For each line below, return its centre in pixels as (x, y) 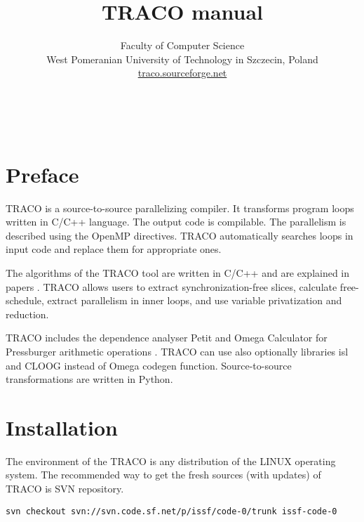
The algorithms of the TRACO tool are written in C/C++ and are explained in (178, 273)
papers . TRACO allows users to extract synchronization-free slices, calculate (171, 286)
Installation (62, 427)
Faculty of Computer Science (182, 45)
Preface (42, 174)
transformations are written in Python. (89, 379)
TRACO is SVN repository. (65, 489)
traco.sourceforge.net (182, 73)
